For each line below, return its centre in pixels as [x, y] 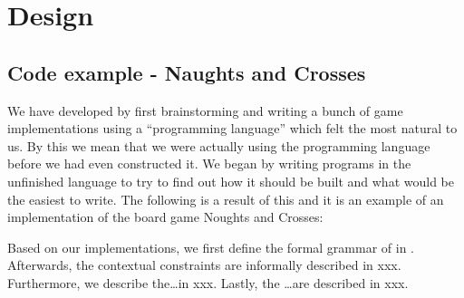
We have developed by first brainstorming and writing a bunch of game [205, 110]
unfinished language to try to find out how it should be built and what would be [231, 181]
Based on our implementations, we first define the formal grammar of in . [211, 247]
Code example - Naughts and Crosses [187, 72]
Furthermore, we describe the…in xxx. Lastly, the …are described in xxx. [208, 282]
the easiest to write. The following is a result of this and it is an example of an [226, 199]
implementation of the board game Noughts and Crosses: [165, 217]
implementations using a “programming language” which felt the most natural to [232, 128]
